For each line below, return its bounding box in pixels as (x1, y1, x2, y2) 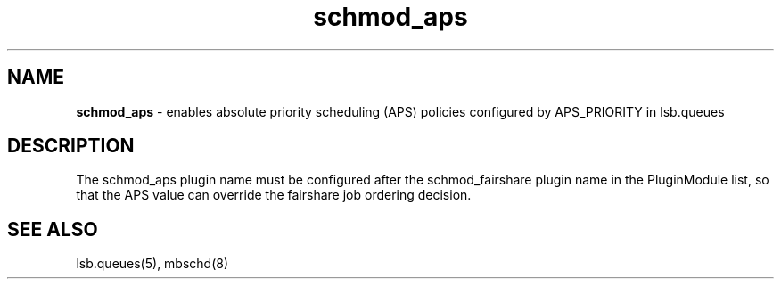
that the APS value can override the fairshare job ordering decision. (76, 187, 472, 203)
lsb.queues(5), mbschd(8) (76, 256, 229, 272)
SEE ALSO (7, 217, 98, 241)
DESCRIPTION (7, 135, 135, 158)
